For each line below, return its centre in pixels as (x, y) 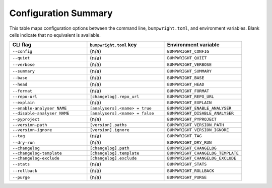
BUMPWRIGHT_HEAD (186, 84)
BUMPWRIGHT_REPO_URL (190, 97)
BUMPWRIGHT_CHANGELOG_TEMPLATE (203, 153)
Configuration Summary (61, 13)
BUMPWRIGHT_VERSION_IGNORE (198, 130)
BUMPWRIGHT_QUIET (187, 58)
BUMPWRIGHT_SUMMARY (189, 71)
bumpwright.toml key (113, 45)
